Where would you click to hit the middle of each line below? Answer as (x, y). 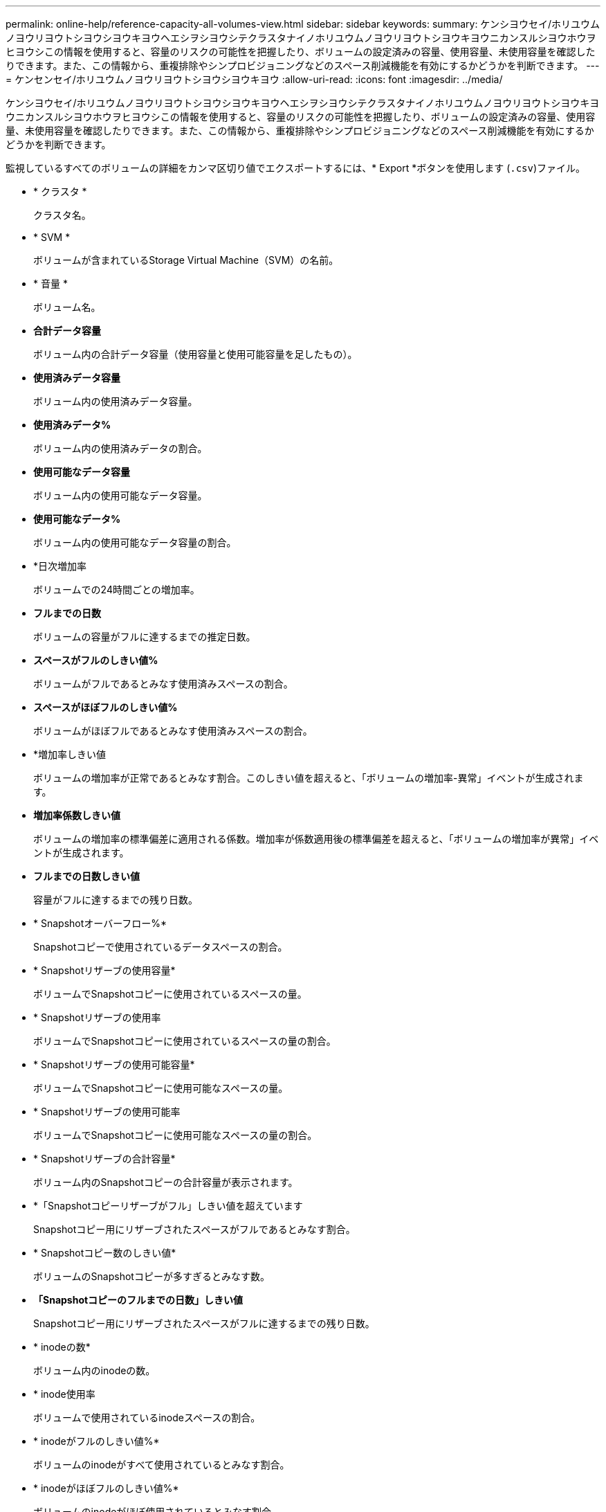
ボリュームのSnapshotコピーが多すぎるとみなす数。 (151, 1276)
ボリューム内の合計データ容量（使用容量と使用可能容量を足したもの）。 (195, 354)
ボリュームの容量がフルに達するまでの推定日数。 (145, 637)
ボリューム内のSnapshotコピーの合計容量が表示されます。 (166, 1182)
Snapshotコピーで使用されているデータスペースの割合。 (160, 947)
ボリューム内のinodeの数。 (94, 1370)
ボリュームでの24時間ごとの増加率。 (117, 589)
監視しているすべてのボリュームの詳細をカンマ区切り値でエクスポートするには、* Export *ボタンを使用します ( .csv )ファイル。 (296, 168)
